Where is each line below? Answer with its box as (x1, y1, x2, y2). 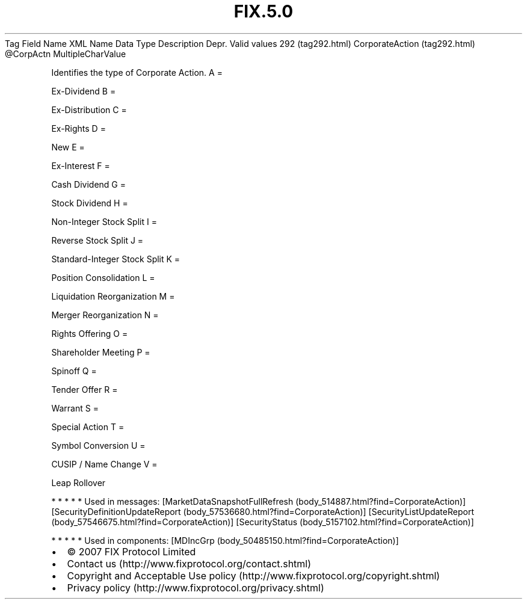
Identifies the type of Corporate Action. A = (51, 67, 223, 78)
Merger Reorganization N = (51, 309, 159, 320)
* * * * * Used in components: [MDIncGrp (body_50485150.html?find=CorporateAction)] (51, 535, 399, 546)
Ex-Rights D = (51, 123, 106, 134)
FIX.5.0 (233, 1, 294, 22)
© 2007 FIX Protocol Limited (67, 545, 196, 558)
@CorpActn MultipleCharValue (5, 48, 126, 59)
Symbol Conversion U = (51, 440, 146, 451)
